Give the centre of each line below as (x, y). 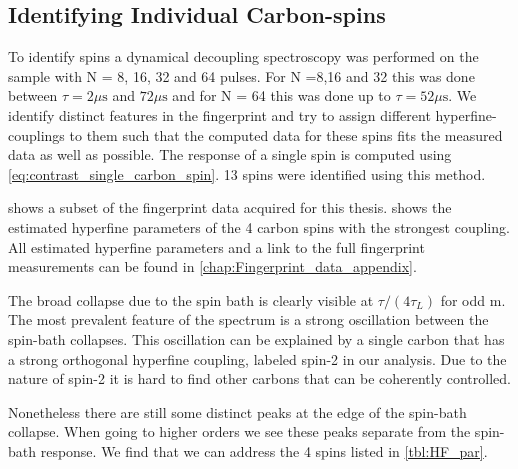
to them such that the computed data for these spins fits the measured (286, 134)
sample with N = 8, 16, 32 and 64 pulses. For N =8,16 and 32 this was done (241, 75)
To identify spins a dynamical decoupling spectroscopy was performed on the (243, 56)
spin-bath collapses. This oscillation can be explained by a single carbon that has (256, 338)
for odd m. (473, 299)
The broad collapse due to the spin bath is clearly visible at (191, 299)
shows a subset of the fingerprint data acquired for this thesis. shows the (230, 207)
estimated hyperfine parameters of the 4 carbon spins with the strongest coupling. (259, 226)
